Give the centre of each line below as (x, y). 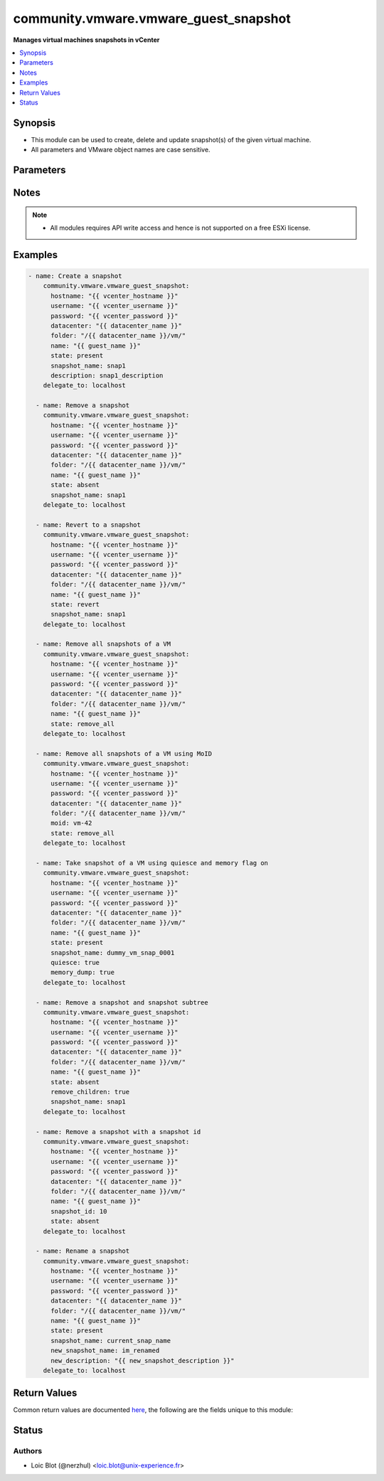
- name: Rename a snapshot (83, 1251)
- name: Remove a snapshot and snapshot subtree (122, 1002)
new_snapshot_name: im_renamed (105, 1351)
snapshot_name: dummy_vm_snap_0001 (113, 952)
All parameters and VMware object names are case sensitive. (121, 150)
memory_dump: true (83, 973)
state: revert (75, 604)
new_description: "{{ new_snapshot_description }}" (143, 1360)
